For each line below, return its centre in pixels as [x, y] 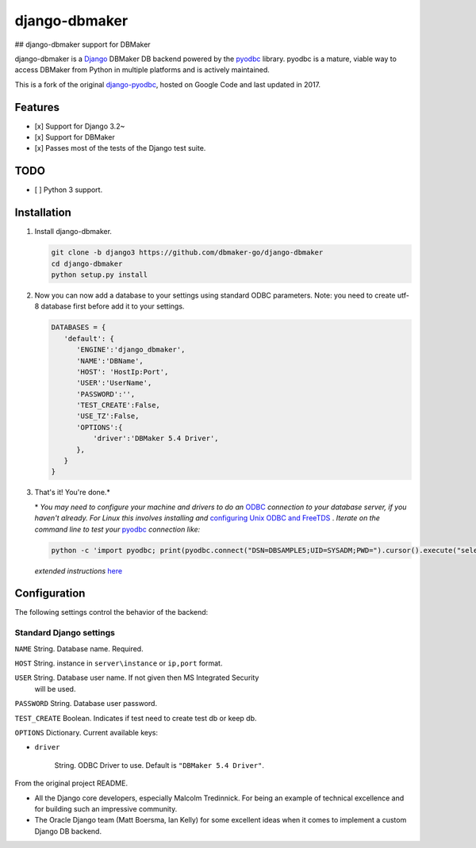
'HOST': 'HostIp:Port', [123, 372]
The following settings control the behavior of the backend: [111, 612]
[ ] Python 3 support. [69, 190]
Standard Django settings [65, 633]
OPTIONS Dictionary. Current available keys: [86, 732]
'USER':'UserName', [114, 383]
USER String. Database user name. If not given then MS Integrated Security [137, 677]
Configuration [50, 594]
